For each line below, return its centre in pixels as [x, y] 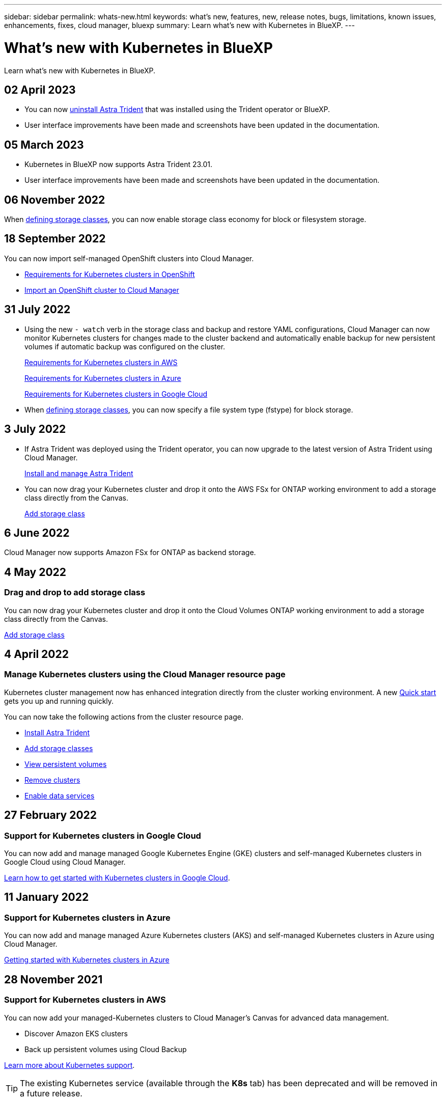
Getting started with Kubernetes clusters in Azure [87, 960]
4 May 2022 [35, 572]
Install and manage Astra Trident [79, 473]
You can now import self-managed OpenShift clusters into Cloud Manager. [129, 258]
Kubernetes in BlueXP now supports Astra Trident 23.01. [119, 164]
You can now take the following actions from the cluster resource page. [124, 717]
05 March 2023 [44, 145]
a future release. [51, 1093]
